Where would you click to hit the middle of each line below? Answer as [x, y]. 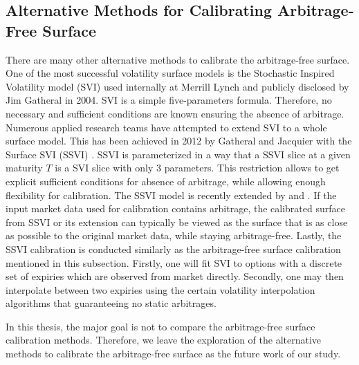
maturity [24, 168]
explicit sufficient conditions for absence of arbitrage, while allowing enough [166, 181]
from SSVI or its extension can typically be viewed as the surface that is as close [177, 222]
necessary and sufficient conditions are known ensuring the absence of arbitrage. [175, 113]
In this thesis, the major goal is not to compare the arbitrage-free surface [160, 326]
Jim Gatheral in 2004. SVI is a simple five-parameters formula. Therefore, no [169, 100]
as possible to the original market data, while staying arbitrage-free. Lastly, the [174, 235]
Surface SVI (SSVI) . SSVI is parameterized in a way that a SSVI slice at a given [178, 154]
